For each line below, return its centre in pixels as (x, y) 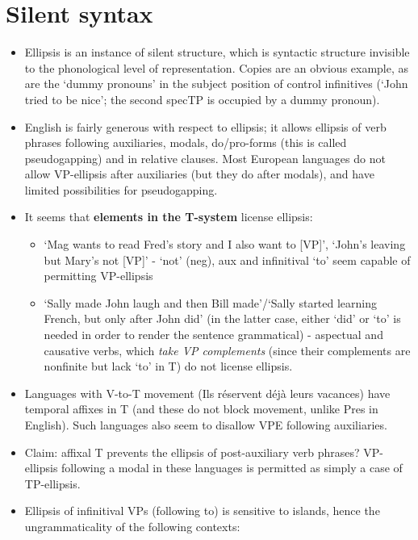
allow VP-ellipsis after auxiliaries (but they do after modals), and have (199, 174)
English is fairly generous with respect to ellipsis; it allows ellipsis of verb (205, 126)
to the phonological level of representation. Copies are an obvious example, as (217, 67)
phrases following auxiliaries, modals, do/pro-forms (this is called (186, 142)
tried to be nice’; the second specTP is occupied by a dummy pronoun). (202, 99)
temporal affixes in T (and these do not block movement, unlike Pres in (201, 409)
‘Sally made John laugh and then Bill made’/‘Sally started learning (211, 302)
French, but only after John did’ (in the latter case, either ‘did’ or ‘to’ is (222, 318)
